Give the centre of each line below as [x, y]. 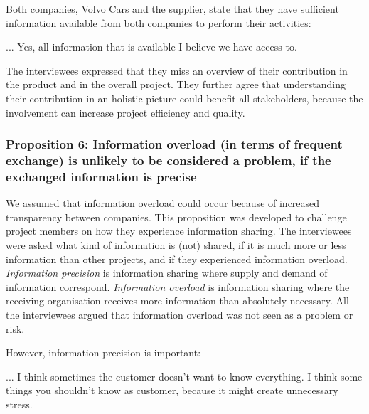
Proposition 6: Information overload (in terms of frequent [174, 144]
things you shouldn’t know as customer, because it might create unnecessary [172, 390]
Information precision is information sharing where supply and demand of [167, 273]
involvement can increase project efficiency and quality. [125, 112]
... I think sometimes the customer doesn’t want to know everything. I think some [184, 376]
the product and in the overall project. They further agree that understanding [176, 84]
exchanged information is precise [101, 176]
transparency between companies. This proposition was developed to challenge [176, 217]
